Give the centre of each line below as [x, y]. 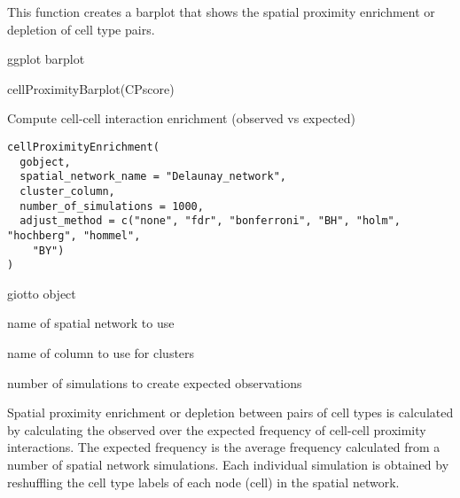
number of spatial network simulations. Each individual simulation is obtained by [228, 465]
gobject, [45, 162]
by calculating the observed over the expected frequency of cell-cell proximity [217, 429]
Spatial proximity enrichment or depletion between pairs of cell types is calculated [230, 412]
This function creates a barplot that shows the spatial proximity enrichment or [221, 12]
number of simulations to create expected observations [155, 382]
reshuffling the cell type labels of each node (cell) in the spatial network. [203, 482]
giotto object [42, 293]
